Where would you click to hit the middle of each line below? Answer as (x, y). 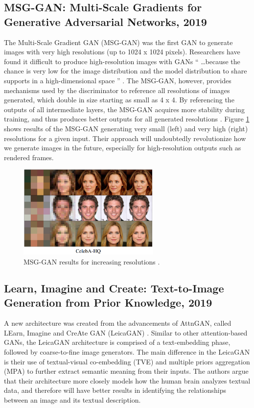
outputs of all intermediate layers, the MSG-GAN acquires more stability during (124, 109)
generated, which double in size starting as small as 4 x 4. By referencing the (119, 100)
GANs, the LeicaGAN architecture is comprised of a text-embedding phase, (117, 342)
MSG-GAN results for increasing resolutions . (92, 262)
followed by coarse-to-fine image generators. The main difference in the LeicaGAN (127, 351)
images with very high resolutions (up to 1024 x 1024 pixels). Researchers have (122, 52)
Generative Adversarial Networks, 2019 (105, 21)
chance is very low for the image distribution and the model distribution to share (126, 71)
